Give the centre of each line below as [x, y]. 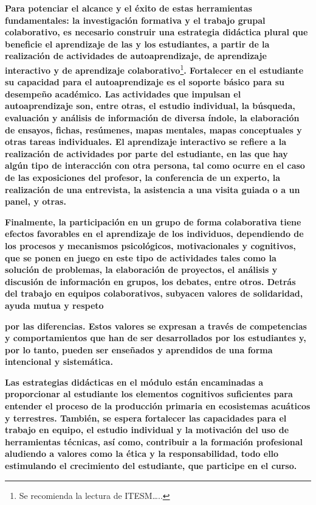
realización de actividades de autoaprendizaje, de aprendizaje [136, 56]
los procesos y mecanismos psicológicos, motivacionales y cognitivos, [150, 245]
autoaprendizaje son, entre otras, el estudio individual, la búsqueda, [150, 106]
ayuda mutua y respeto [54, 305]
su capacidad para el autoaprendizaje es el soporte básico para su [145, 82]
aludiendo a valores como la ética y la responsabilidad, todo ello [142, 454]
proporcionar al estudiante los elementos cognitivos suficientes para [149, 394]
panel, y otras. [36, 201]
